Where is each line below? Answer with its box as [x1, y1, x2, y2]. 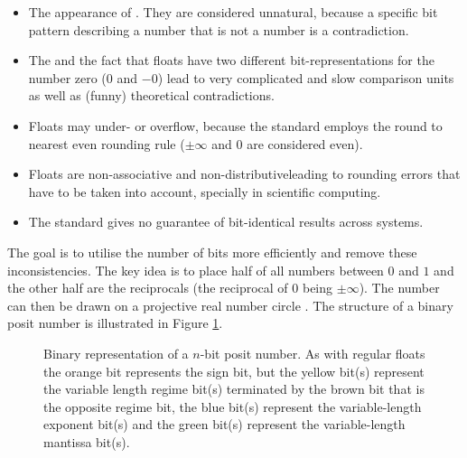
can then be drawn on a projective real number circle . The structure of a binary [7, 295, 453, 314]
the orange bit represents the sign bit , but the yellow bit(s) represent [43, 361, 425, 380]
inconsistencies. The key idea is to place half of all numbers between [7, 260, 384, 279]
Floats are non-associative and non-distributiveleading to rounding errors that [28, 164, 461, 183]
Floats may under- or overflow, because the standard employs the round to [28, 116, 443, 135]
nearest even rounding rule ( [28, 134, 185, 153]
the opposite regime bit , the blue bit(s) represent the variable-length [43, 397, 422, 416]
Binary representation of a [43, 343, 189, 362]
